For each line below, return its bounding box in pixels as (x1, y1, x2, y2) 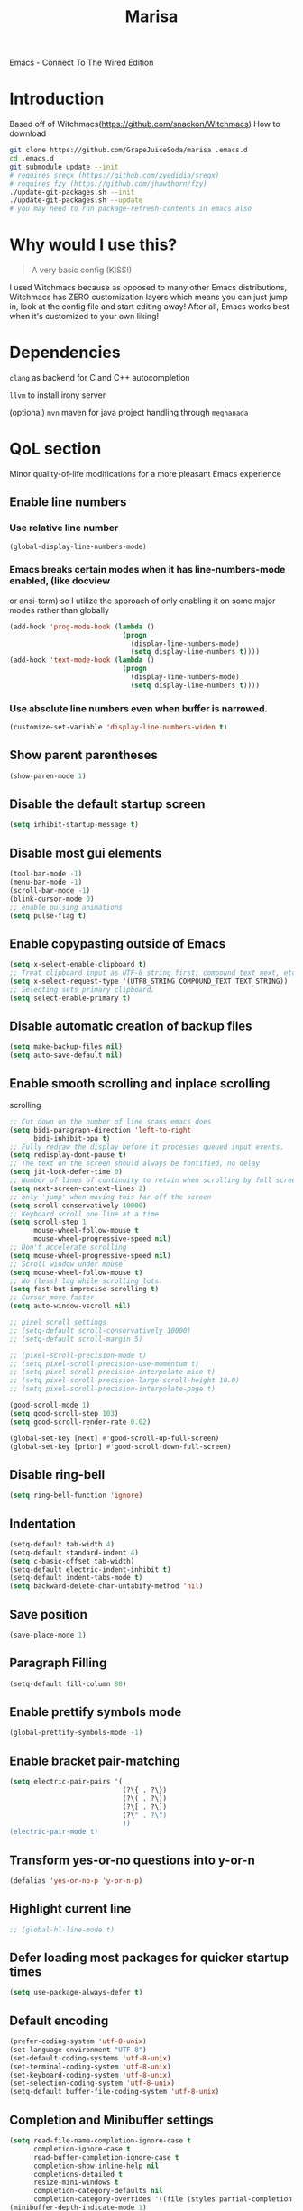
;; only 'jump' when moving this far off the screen (9, 1192, 212, 1201)
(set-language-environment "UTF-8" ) (9, 2045, 147, 2054)
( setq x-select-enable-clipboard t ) (9, 960, 147, 969)
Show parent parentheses (9, 748, 158, 763)
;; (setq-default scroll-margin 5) (9, 1335, 143, 1344)
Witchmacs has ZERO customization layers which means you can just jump (9, 291, 289, 303)
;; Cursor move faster (9, 1293, 95, 1302)
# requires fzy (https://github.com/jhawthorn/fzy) (9, 179, 207, 188)
